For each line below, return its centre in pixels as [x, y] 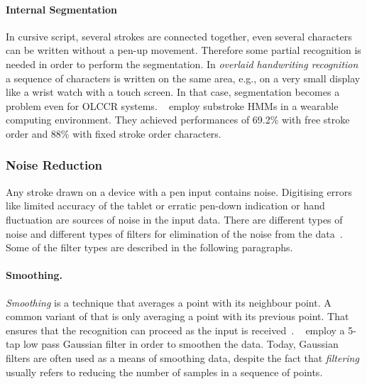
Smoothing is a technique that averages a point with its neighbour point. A [169, 302]
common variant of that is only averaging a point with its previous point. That [177, 316]
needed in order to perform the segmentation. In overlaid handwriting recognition [182, 64]
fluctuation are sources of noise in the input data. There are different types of [174, 219]
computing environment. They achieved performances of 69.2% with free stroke [178, 120]
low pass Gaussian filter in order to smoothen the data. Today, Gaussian [181, 344]
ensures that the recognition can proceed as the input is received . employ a [175, 330]
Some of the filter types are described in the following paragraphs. [149, 247]
